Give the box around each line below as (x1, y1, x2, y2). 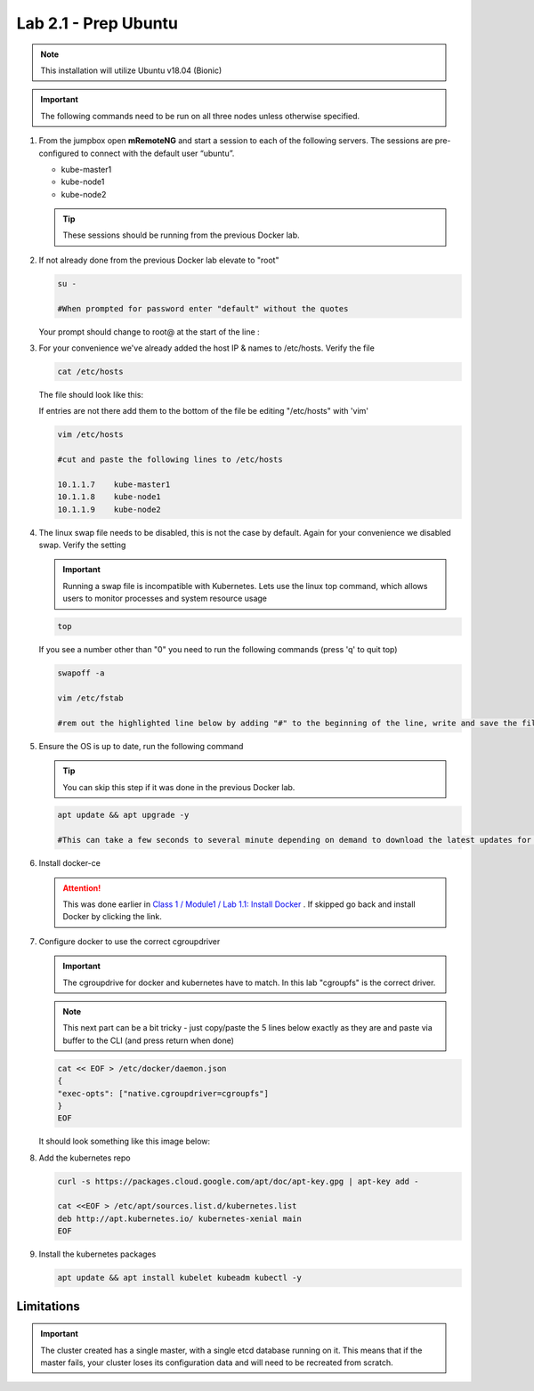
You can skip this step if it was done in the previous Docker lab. (62, 781, 295, 792)
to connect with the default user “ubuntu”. (80, 148, 235, 158)
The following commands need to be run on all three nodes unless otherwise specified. (40, 110, 360, 121)
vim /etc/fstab (57, 692, 124, 703)
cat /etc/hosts (57, 366, 124, 376)
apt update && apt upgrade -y (57, 810, 190, 821)
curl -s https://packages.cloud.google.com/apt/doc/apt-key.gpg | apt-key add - (57, 1176, 419, 1186)
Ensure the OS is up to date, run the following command (38, 740, 244, 751)
